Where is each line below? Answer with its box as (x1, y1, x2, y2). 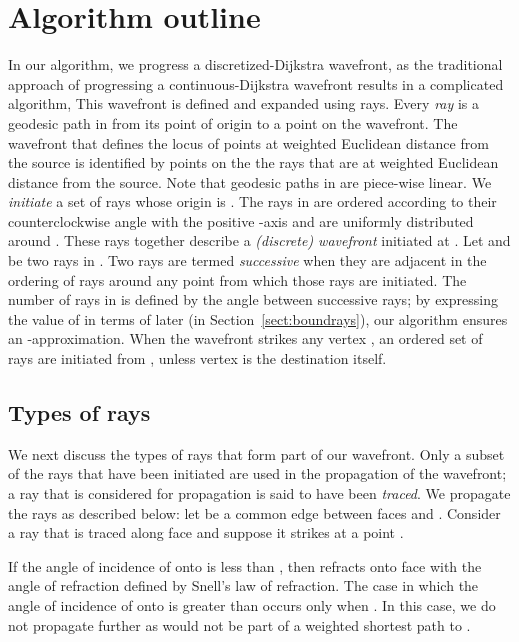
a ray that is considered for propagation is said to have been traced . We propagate (8, 483, 511, 504)
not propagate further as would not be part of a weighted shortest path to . (8, 614, 471, 635)
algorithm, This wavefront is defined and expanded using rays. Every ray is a (8, 93, 480, 114)
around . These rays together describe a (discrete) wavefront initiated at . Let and (8, 230, 511, 251)
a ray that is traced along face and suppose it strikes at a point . (8, 522, 404, 543)
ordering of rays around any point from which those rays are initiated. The (8, 269, 467, 290)
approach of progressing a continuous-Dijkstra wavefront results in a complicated (8, 73, 504, 94)
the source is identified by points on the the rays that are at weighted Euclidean (8, 152, 499, 173)
